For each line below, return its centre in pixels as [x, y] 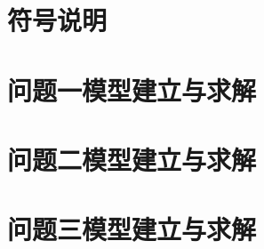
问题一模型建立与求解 [132, 89]
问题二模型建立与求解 [132, 159]
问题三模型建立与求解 [132, 229]
